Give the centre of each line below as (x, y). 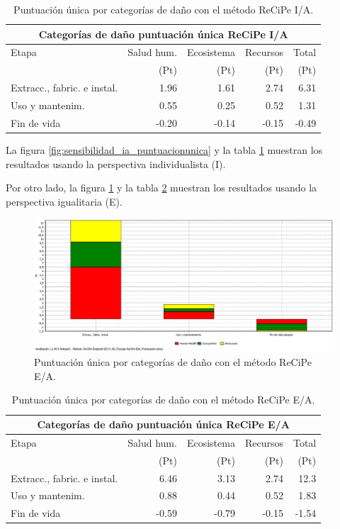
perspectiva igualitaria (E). (64, 201)
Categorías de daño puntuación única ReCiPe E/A (163, 424)
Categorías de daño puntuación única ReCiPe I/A (163, 34)
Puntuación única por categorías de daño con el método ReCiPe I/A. (164, 9)
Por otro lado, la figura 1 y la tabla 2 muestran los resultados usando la (161, 188)
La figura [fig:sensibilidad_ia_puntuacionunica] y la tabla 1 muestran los (164, 149)
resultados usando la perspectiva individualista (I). (116, 163)
